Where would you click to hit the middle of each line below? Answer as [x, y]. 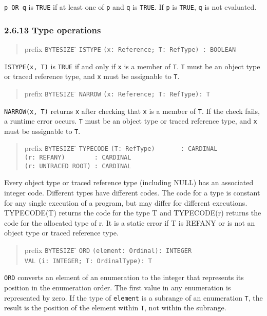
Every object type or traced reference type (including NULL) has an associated [129, 182]
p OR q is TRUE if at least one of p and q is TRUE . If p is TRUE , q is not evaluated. [130, 7]
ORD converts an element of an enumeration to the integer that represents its [124, 277]
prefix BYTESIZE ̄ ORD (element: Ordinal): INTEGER [108, 250]
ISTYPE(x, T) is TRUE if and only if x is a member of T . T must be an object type [132, 66]
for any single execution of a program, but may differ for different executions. [126, 202]
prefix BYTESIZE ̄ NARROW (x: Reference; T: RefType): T [117, 93]
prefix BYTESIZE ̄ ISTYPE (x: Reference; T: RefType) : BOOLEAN [130, 48]
